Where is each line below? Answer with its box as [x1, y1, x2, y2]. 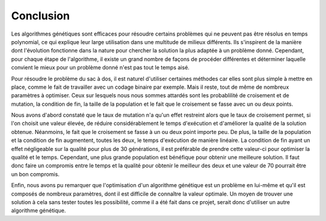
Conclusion [11, 9, 70, 22]
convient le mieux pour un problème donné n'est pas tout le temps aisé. [11, 64, 190, 71]
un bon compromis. [11, 170, 60, 178]
